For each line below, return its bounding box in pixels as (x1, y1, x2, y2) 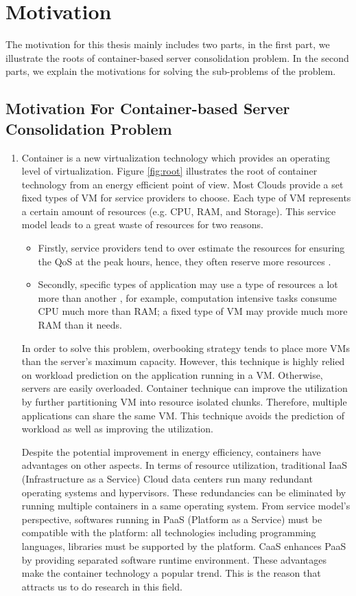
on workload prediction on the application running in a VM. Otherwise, (21, 367, 323, 382)
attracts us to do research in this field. (21, 579, 182, 593)
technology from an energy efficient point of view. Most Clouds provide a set (21, 177, 344, 191)
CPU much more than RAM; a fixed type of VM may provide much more (38, 304, 348, 318)
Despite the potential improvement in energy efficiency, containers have (21, 444, 321, 459)
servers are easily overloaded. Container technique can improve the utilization (21, 381, 348, 395)
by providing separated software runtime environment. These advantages (21, 552, 327, 566)
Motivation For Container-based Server (5, 98, 290, 119)
